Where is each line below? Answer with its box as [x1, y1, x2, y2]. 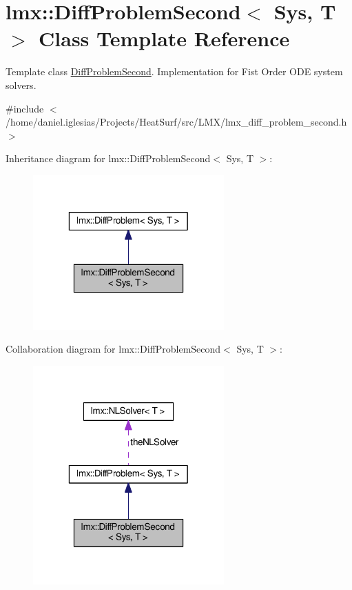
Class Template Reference [39, 24, 290, 52]
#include [6, 101, 44, 115]
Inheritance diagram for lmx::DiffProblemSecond [6, 151, 211, 166]
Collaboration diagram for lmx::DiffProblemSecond [6, 342, 221, 356]
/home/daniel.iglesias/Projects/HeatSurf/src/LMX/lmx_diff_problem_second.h [6, 115, 347, 129]
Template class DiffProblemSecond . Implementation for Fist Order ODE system [6, 64, 343, 79]
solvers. [6, 77, 37, 92]
